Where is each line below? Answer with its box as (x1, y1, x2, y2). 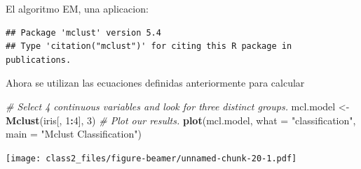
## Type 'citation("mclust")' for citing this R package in (6, 41, 292, 52)
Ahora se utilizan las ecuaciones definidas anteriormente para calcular (6, 75, 305, 90)
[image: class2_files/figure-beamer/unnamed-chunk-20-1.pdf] (6, 153, 297, 163)
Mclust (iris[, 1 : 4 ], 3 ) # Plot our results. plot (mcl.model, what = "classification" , (6, 112, 356, 127)
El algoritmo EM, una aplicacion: (6, 1, 149, 15)
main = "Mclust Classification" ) (6, 126, 142, 141)
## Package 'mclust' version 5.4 (6, 27, 161, 38)
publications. (6, 54, 71, 65)
